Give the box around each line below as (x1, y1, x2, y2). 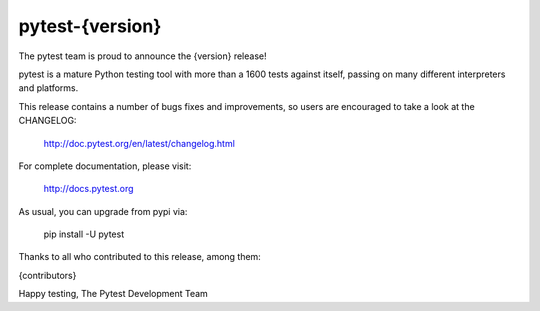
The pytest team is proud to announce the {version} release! (18, 50, 267, 62)
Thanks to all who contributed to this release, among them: (18, 251, 262, 263)
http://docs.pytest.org (43, 183, 134, 195)
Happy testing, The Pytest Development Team (18, 288, 209, 300)
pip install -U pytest (43, 228, 125, 240)
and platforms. (18, 82, 79, 94)
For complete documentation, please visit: (18, 160, 192, 172)
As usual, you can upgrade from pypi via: (18, 205, 188, 217)
